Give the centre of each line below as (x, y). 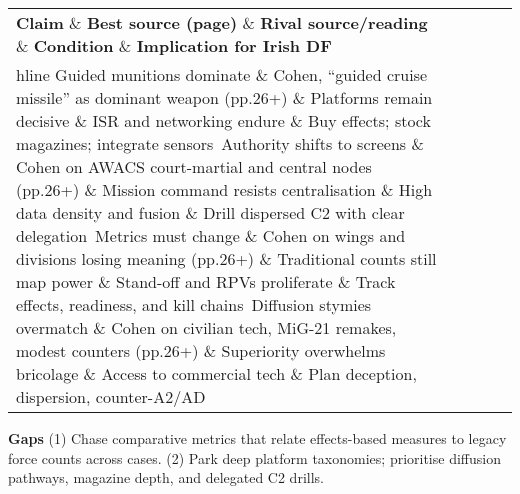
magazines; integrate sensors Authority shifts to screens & (220, 143)
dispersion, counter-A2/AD (111, 396)
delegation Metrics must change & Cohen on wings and (211, 235)
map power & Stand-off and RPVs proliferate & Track (206, 281)
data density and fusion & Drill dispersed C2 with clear (210, 212)
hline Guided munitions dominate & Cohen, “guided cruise (222, 74)
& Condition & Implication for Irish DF (174, 45)
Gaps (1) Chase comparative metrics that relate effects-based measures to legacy (257, 438)
